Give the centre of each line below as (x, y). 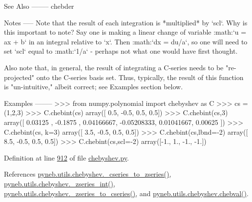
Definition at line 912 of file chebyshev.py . (66, 157)
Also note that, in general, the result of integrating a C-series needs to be (114, 67)
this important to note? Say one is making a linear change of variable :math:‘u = (125, 32)
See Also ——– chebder (39, 6)
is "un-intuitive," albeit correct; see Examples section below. (94, 87)
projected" (19, 77)
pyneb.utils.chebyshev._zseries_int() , (60, 183)
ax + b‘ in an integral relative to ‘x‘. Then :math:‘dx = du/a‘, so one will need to (126, 41)
